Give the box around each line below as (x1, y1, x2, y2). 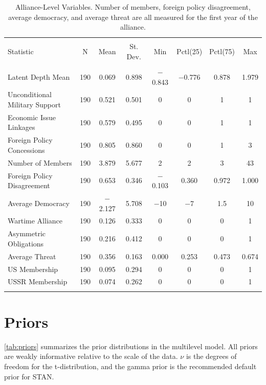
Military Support (8, 99, 61, 109)
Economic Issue (8, 111, 56, 122)
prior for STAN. (4, 371, 54, 381)
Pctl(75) (209, 46, 235, 57)
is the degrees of (186, 351, 237, 361)
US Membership (8, 263, 58, 274)
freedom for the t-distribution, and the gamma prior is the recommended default (4, 361, 257, 372)
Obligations (8, 238, 44, 248)
